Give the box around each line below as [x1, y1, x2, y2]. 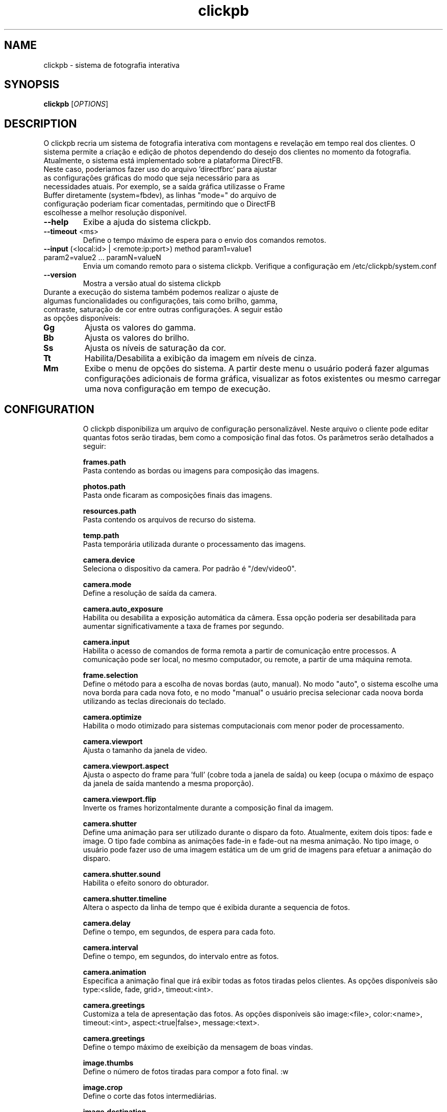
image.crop [83, 1083, 123, 1092]
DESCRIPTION [4, 117, 77, 130]
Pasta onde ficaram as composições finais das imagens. [83, 491, 272, 500]
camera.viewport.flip [83, 795, 157, 804]
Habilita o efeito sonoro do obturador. [83, 878, 209, 888]
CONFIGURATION [4, 402, 94, 416]
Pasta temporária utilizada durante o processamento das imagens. [83, 540, 306, 549]
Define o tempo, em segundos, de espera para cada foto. [83, 927, 276, 937]
